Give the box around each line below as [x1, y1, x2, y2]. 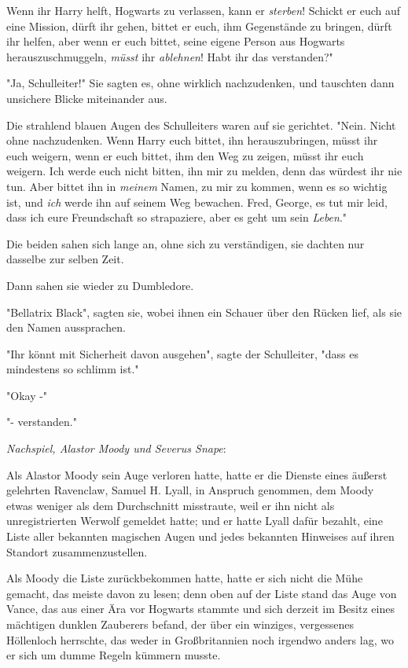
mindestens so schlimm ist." [6, 361, 139, 377]
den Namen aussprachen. [6, 319, 126, 336]
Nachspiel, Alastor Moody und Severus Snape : [6, 440, 226, 457]
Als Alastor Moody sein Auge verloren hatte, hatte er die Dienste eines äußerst [6, 466, 388, 483]
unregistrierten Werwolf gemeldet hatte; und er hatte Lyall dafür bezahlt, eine [6, 512, 383, 529]
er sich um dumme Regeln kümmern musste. [6, 647, 221, 663]
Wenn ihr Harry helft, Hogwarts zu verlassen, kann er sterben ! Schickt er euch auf [6, 2, 401, 18]
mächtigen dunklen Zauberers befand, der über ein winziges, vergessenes [6, 616, 354, 632]
